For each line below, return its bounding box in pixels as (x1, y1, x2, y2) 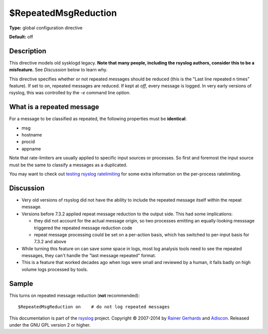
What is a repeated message (9, 103, 99, 111)
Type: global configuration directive (9, 25, 83, 31)
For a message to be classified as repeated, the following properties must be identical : (9, 116, 187, 122)
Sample (9, 279, 33, 288)
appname (21, 145, 41, 151)
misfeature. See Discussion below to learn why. (9, 67, 108, 73)
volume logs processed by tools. (21, 266, 88, 272)
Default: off (9, 34, 33, 40)
